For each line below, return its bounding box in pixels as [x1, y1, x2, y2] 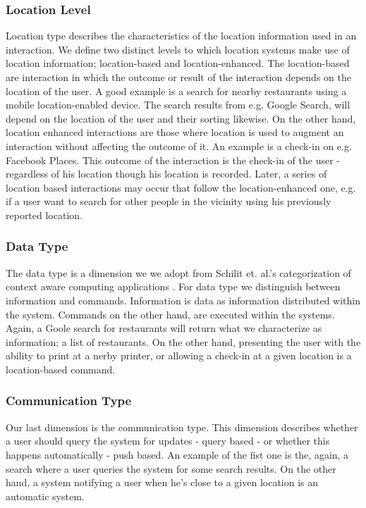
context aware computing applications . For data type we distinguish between [6, 279, 341, 294]
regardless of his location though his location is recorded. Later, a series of [6, 166, 327, 181]
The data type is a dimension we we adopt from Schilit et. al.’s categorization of [6, 265, 351, 280]
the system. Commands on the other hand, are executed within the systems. [6, 306, 335, 321]
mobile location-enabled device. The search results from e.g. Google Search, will [6, 97, 350, 112]
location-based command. [6, 361, 116, 376]
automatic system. [6, 488, 85, 503]
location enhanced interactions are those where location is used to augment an [6, 125, 344, 140]
